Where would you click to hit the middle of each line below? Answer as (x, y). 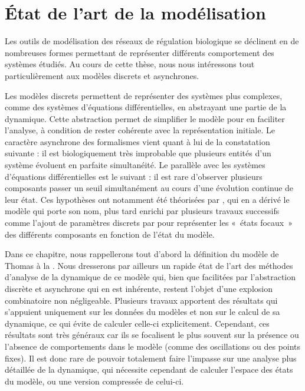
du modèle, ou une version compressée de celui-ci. (94, 381)
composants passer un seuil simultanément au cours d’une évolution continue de (149, 188)
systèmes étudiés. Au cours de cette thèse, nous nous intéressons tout (130, 64)
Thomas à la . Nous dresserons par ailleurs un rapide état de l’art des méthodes (149, 265)
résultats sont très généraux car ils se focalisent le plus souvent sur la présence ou (152, 335)
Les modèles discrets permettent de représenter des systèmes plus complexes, (144, 95)
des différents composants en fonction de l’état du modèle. (110, 234)
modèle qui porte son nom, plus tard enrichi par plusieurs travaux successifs (142, 211)
